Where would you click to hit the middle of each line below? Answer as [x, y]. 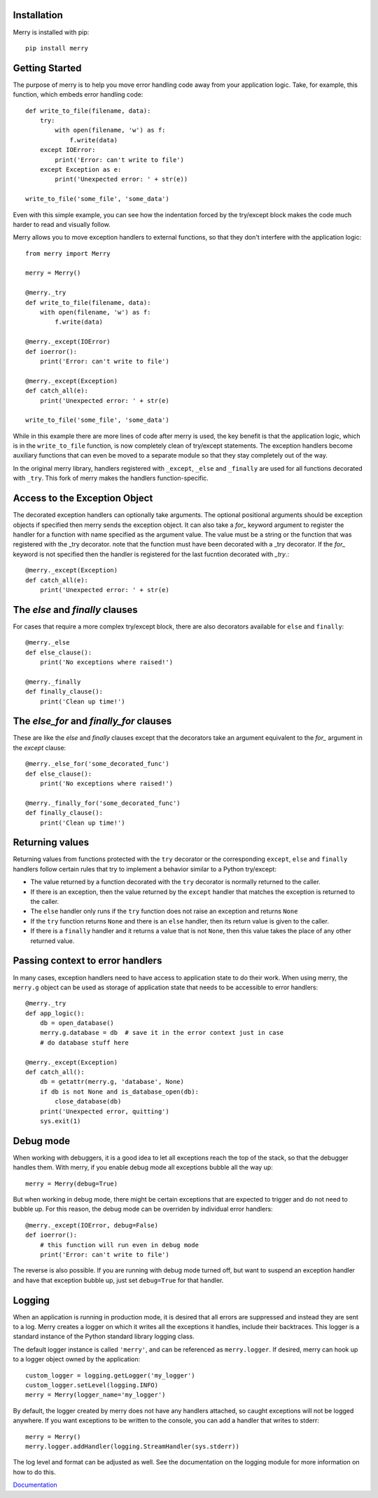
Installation [38, 15]
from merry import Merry [68, 253]
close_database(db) [88, 1101]
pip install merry [57, 48]
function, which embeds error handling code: [78, 95]
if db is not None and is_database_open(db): [119, 1092]
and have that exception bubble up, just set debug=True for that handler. [118, 1280]
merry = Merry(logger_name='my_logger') [96, 1395]
